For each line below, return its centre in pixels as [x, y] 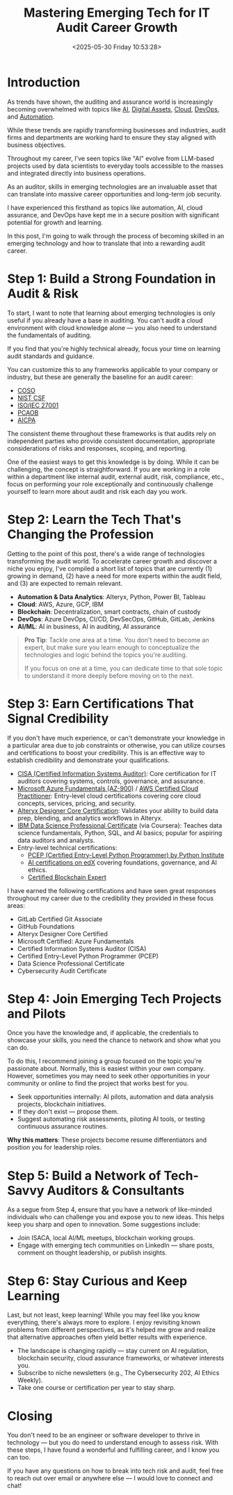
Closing [30, 1416]
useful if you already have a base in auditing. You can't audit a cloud [105, 320]
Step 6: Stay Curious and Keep [97, 1281]
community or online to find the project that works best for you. [98, 1083]
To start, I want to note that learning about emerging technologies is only [111, 313]
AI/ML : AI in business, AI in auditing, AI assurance [89, 626]
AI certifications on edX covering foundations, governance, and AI [122, 862]
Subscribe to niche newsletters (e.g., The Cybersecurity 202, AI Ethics [118, 1373]
